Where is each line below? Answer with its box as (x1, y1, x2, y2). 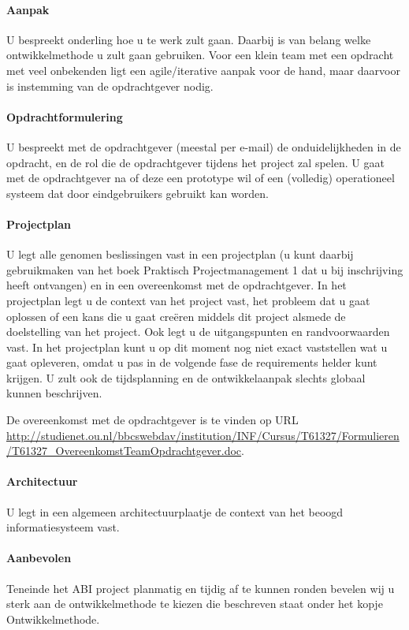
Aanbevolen (6, 550, 72, 566)
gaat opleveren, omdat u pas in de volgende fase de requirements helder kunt (6, 354, 377, 371)
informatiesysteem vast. (6, 519, 120, 535)
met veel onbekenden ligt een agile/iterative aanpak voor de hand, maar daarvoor (6, 62, 400, 78)
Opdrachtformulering (6, 108, 123, 125)
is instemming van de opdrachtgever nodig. (6, 77, 214, 94)
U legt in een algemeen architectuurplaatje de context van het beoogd (6, 503, 344, 520)
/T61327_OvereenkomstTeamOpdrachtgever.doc (6, 442, 242, 459)
